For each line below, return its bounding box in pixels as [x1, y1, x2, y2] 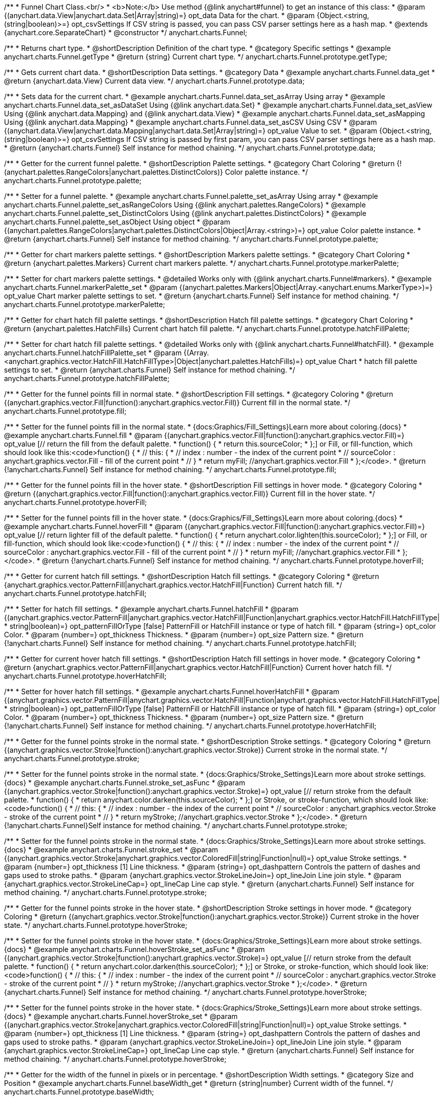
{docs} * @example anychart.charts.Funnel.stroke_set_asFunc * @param [4, 778, 245, 787]
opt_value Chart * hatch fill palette [305, 357, 417, 365]
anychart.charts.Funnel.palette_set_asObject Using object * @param [4, 217, 230, 226]
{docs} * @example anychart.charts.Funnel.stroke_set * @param [4, 845, 218, 854]
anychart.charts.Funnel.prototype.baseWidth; [4, 1087, 154, 1096]
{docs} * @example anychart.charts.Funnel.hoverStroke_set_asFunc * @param [4, 945, 265, 954]
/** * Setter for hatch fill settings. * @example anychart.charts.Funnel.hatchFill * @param [4, 605, 299, 613]
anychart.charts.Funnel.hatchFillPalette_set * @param [4, 348, 182, 357]
